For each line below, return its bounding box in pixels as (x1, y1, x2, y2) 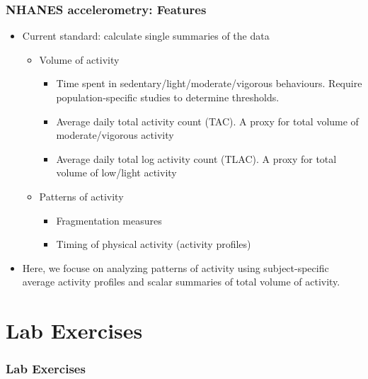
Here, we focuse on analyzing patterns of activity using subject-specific (22, 260, 329, 275)
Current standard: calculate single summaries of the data (22, 28, 270, 43)
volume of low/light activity (56, 165, 177, 180)
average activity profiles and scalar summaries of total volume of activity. (22, 274, 340, 289)
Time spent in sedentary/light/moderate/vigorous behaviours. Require (56, 76, 362, 91)
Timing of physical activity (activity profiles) (56, 237, 251, 251)
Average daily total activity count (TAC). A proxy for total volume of (56, 113, 359, 128)
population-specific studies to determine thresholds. (56, 90, 280, 104)
